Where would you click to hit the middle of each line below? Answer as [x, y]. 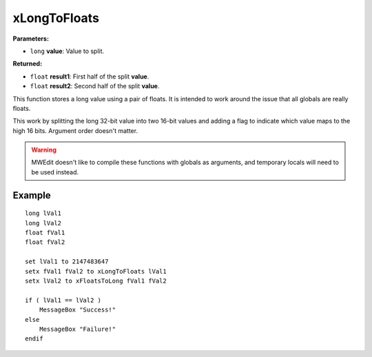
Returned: [28, 64]
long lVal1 [43, 213]
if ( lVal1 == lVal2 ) [63, 300]
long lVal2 [43, 223]
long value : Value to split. [67, 51]
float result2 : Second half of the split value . [95, 86]
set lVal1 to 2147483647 [67, 262]
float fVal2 [45, 242]
